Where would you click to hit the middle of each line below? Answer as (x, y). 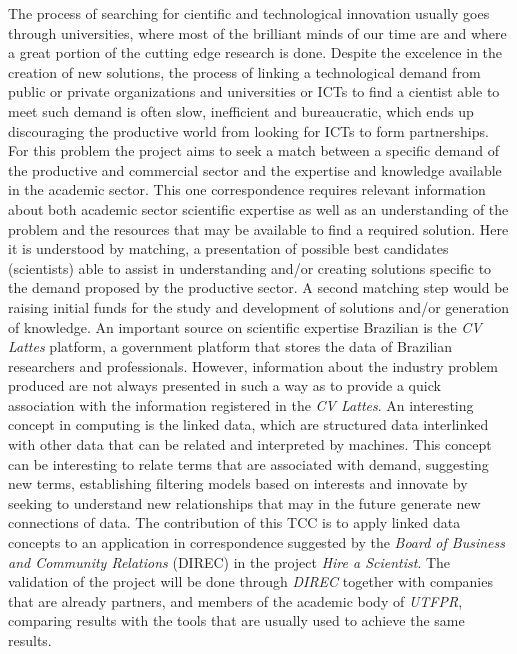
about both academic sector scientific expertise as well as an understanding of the (258, 208)
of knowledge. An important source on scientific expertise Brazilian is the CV (245, 326)
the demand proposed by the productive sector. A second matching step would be (258, 287)
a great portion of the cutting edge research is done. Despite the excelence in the (255, 52)
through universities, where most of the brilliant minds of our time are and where (257, 32)
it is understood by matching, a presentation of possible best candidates (228, 248)
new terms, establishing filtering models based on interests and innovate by (238, 483)
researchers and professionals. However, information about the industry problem (253, 365)
